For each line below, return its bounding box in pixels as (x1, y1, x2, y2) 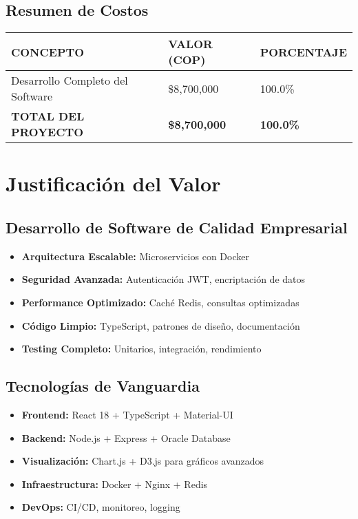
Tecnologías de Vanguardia (6, 375, 200, 396)
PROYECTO (11, 124, 84, 140)
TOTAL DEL (11, 108, 85, 125)
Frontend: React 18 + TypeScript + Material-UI (21, 407, 233, 421)
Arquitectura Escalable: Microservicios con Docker (21, 248, 249, 263)
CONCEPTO (11, 43, 85, 60)
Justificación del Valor (6, 169, 221, 198)
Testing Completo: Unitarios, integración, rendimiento (21, 341, 262, 356)
